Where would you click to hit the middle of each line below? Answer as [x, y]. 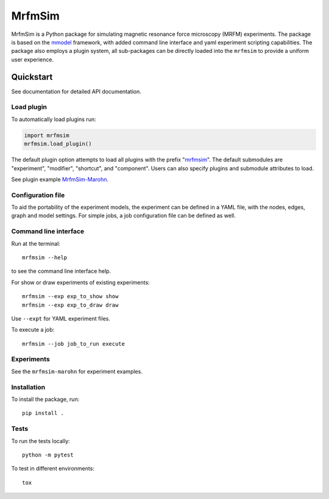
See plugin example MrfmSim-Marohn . [60, 179]
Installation [28, 387]
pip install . [43, 413]
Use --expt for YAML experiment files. [61, 318]
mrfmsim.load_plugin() [58, 144]
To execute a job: [33, 330]
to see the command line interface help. [61, 271]
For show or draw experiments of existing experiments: [80, 282]
